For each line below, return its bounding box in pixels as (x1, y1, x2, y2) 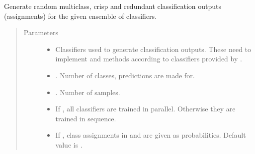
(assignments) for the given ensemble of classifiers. (4, 10, 157, 21)
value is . (55, 139, 83, 150)
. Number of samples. (55, 87, 120, 97)
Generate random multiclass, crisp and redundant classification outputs (4, 1, 222, 11)
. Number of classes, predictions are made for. (55, 70, 195, 80)
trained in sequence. (55, 113, 116, 123)
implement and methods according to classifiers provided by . (55, 53, 242, 64)
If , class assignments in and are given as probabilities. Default (55, 130, 246, 140)
